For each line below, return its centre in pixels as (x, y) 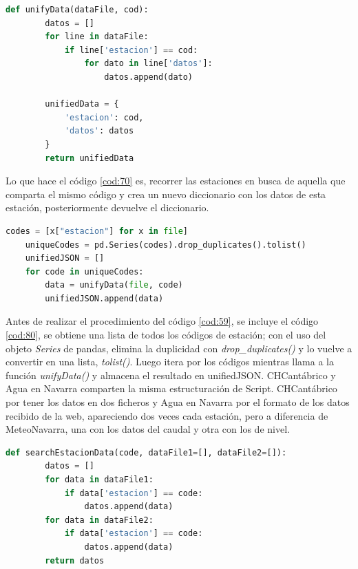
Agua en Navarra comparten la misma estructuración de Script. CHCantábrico (171, 388)
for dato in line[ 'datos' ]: (148, 64)
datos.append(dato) (149, 77)
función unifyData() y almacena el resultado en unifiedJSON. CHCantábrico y (171, 375)
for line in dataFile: (97, 37)
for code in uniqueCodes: (84, 271)
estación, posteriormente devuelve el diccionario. (107, 207)
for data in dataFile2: (99, 520)
